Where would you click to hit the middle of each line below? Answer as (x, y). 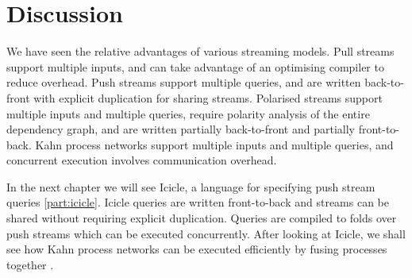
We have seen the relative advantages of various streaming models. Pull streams (200, 51)
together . (30, 264)
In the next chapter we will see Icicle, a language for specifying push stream (191, 186)
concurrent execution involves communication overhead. (142, 160)
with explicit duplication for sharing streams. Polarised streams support (208, 97)
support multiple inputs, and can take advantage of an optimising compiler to (195, 66)
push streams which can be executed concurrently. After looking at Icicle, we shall (206, 233)
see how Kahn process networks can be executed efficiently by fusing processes (197, 249)
